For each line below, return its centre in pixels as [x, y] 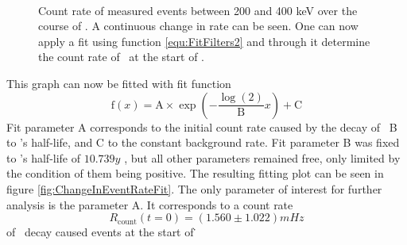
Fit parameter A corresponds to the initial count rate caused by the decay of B [202, 126]
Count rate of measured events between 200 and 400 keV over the [198, 10]
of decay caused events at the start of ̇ [102, 232]
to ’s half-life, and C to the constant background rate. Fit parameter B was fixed [203, 142]
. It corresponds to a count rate [217, 204]
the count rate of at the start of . [121, 57]
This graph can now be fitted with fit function [119, 83]
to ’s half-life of [44, 157]
